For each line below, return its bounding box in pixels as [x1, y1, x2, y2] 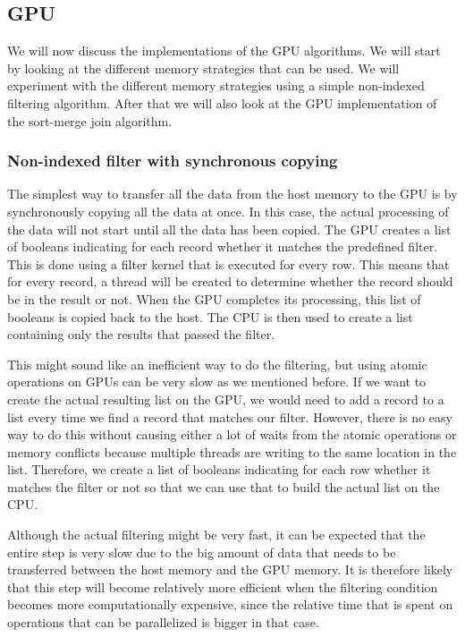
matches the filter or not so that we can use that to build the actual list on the [7, 477, 440, 496]
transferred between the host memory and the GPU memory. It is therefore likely [7, 560, 453, 579]
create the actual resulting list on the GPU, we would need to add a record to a [7, 389, 444, 408]
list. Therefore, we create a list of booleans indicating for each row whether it [7, 460, 431, 479]
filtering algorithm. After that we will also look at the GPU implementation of [7, 93, 437, 112]
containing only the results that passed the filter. [7, 325, 275, 344]
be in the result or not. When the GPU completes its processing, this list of [7, 289, 421, 308]
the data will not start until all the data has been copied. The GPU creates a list [7, 219, 452, 238]
